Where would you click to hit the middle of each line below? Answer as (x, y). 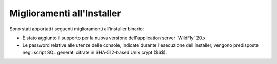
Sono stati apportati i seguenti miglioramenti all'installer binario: (77, 29)
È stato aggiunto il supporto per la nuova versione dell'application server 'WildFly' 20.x (114, 38)
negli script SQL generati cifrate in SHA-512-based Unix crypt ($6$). (95, 52)
